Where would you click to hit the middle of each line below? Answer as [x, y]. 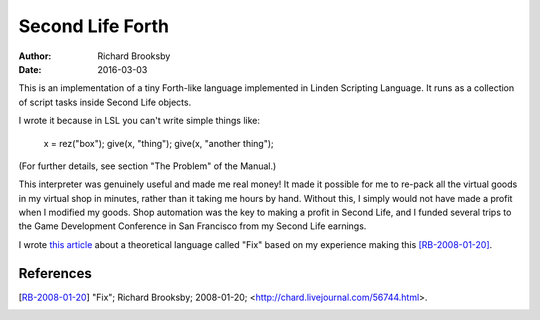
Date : [30, 69]
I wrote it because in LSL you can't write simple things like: [139, 121]
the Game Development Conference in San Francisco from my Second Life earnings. [192, 226]
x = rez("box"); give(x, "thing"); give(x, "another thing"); [158, 143]
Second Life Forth [94, 26]
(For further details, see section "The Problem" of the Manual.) [147, 166]
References [55, 273]
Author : [35, 56]
